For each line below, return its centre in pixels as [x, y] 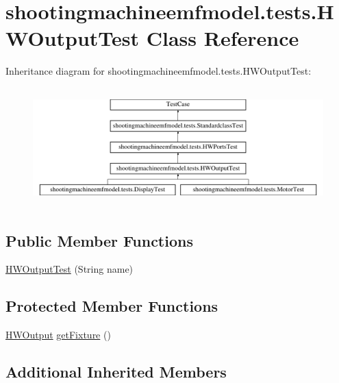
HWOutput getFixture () [58, 335]
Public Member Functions [99, 240]
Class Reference [223, 38]
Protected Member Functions [112, 306]
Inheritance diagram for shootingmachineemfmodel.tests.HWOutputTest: [159, 71]
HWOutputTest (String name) [70, 269]
